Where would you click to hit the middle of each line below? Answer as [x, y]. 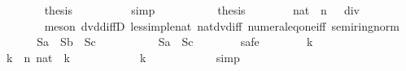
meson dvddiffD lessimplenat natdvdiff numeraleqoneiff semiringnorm [222, 25]
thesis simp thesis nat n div [202, 10]
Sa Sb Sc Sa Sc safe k [175, 42]
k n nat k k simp [123, 57]
